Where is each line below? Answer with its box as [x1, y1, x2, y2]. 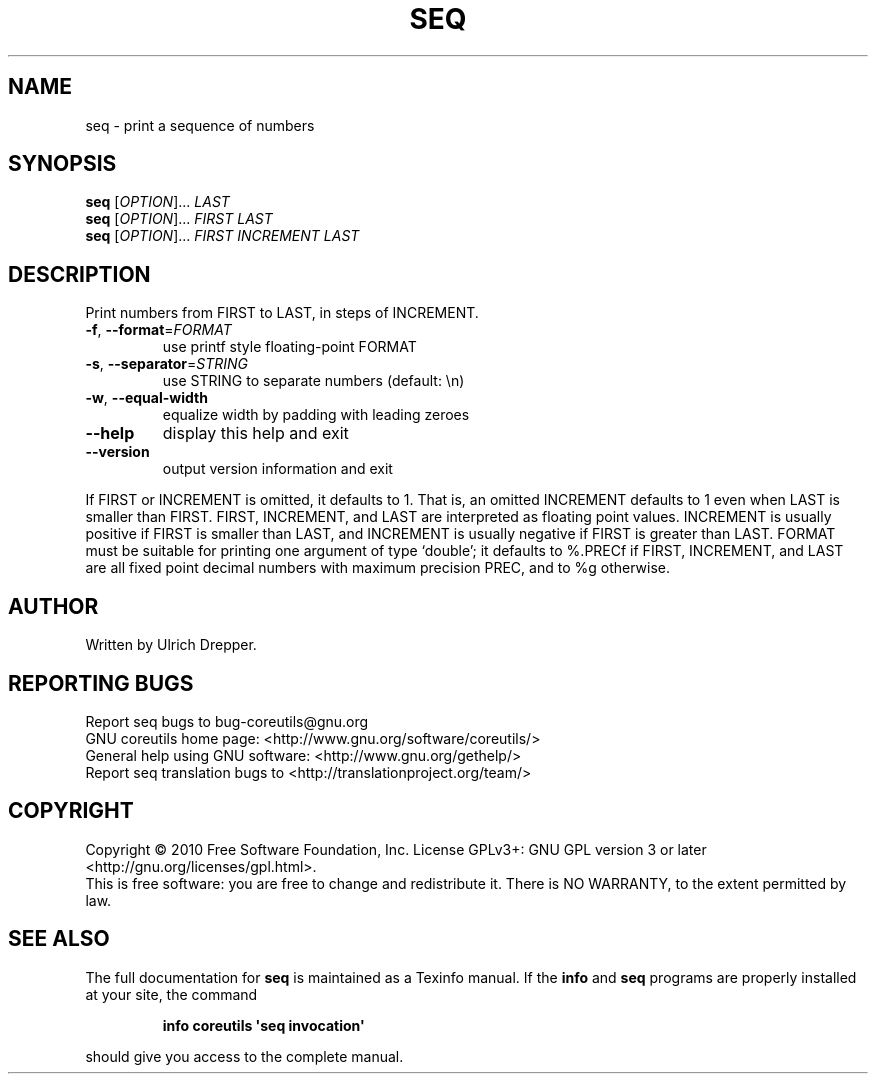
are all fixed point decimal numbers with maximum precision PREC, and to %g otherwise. [85, 559, 670, 577]
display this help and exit [162, 423, 349, 444]
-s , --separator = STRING [85, 355, 249, 373]
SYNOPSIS [8, 151, 117, 177]
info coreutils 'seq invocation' [162, 1016, 365, 1034]
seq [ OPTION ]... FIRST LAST [85, 210, 273, 228]
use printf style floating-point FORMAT [162, 338, 417, 356]
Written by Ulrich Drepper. [85, 636, 257, 654]
